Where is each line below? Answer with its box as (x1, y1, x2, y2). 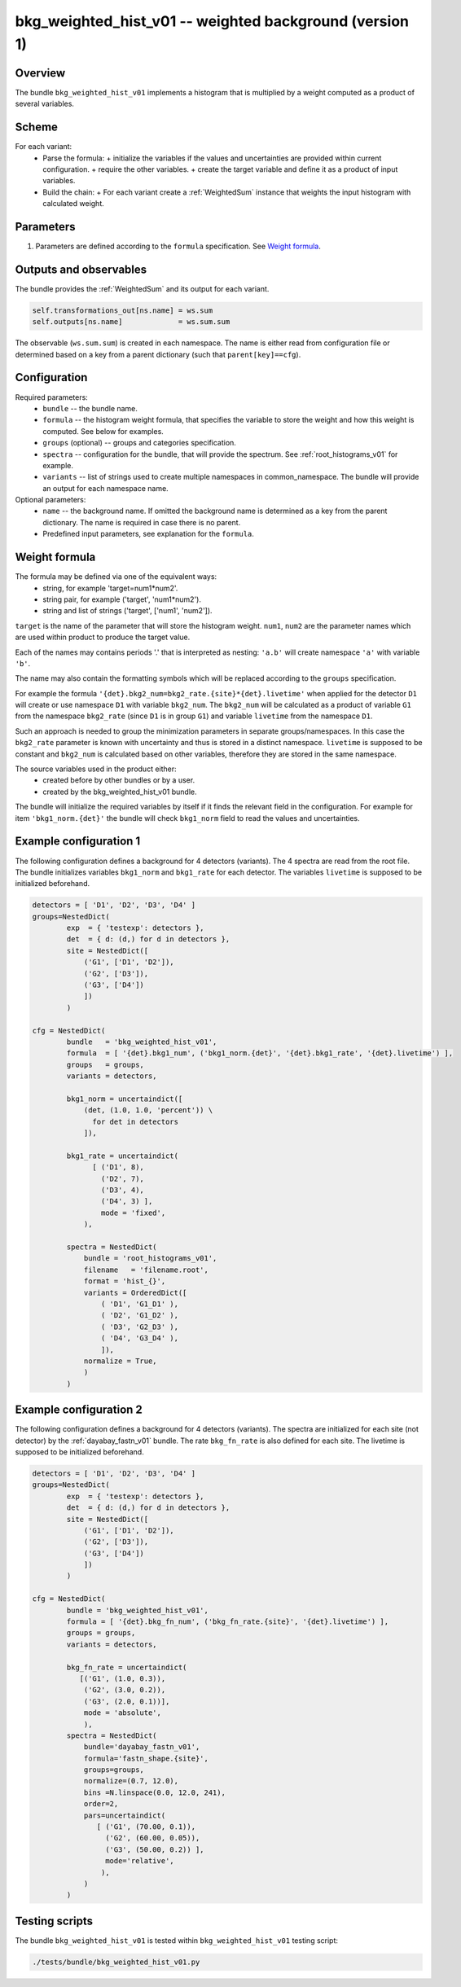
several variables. (15, 99, 75, 109)
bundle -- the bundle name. (42, 403, 138, 413)
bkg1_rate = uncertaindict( (66, 1151, 179, 1160)
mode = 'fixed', (100, 1208, 166, 1217)
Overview (15, 66, 66, 80)
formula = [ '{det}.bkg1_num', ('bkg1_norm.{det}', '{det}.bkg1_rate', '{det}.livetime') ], (66, 1049, 454, 1058)
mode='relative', (104, 1857, 174, 1866)
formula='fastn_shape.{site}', (83, 1753, 209, 1763)
